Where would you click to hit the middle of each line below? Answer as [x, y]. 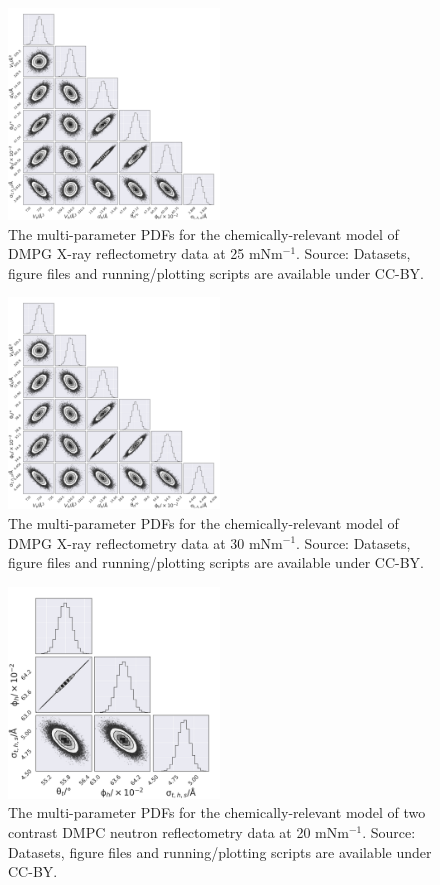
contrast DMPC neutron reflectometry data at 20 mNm [178, 831]
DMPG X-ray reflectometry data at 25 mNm [145, 253]
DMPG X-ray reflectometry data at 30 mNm [145, 542]
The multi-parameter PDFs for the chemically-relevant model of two [217, 812]
